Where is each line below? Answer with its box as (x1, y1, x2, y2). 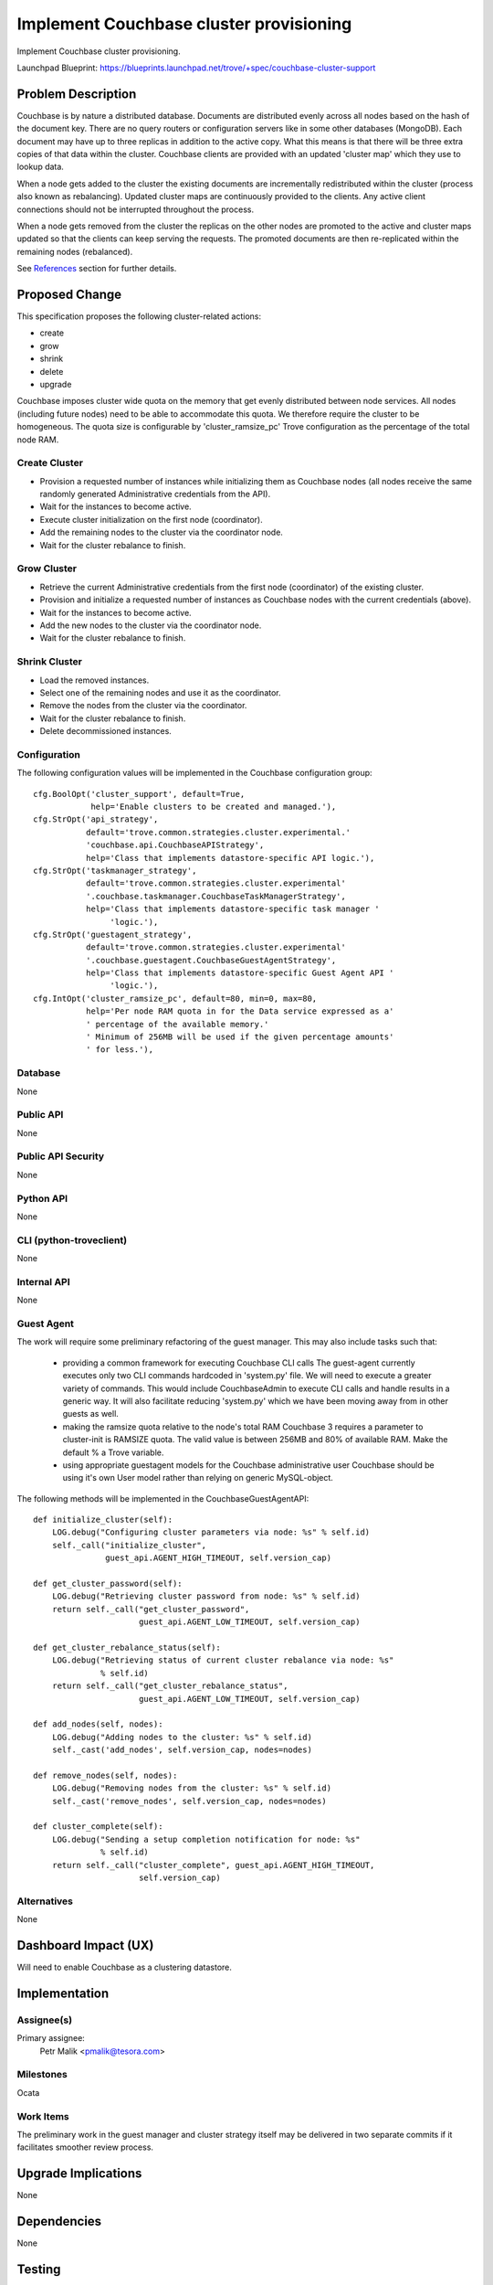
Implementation (16, 1985, 110, 2001)
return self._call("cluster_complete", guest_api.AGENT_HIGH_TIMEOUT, (51, 1860, 375, 1870)
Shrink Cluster (16, 655, 82, 668)
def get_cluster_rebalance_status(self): (33, 1642, 221, 1653)
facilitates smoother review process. (16, 2142, 154, 2152)
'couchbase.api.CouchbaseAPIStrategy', (85, 840, 265, 850)
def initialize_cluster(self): (33, 1514, 173, 1525)
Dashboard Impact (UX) (16, 1938, 154, 1953)
